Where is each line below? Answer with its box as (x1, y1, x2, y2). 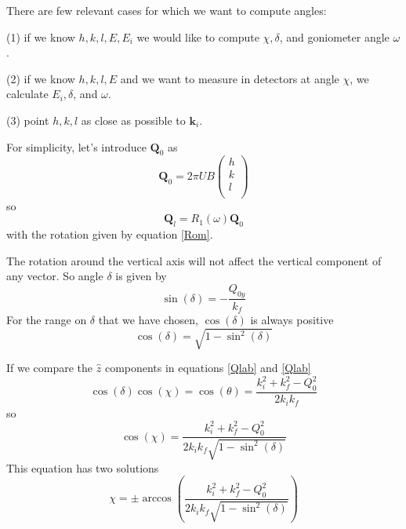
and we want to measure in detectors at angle (120, 70, 339, 86)
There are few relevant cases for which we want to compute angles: (6, 2, 327, 18)
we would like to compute (136, 28, 259, 45)
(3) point (6, 111, 49, 128)
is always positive (250, 312, 334, 327)
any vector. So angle (6, 268, 103, 284)
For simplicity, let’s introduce (6, 138, 147, 155)
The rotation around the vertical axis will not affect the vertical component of (6, 252, 382, 268)
